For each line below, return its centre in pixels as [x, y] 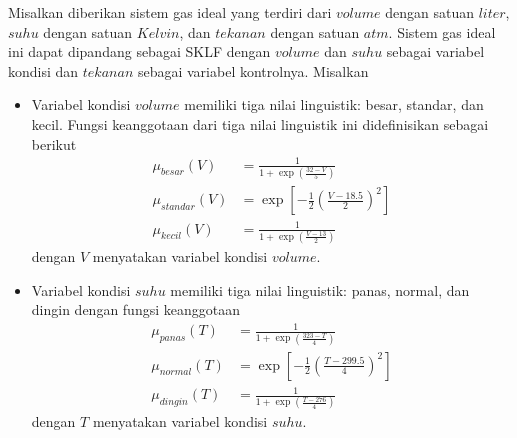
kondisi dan [43, 70]
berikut [54, 143]
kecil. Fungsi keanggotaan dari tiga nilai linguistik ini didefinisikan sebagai [260, 123]
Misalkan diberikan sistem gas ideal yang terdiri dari [170, 12]
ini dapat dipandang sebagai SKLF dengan [139, 51]
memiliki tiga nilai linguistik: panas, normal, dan [320, 289]
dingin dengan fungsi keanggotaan [135, 309]
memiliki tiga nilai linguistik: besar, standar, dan [334, 104]
